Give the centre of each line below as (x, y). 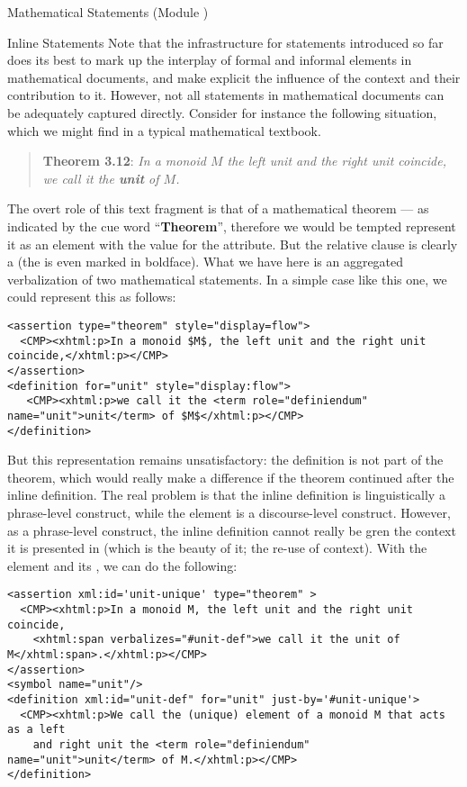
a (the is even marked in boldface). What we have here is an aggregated (206, 262)
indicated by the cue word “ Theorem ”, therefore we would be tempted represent (232, 226)
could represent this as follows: (92, 297)
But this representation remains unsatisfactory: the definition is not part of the (225, 460)
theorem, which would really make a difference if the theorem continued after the (231, 477)
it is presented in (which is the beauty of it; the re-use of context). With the (217, 548)
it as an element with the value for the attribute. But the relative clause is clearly (233, 244)
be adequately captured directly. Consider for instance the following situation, (222, 112)
